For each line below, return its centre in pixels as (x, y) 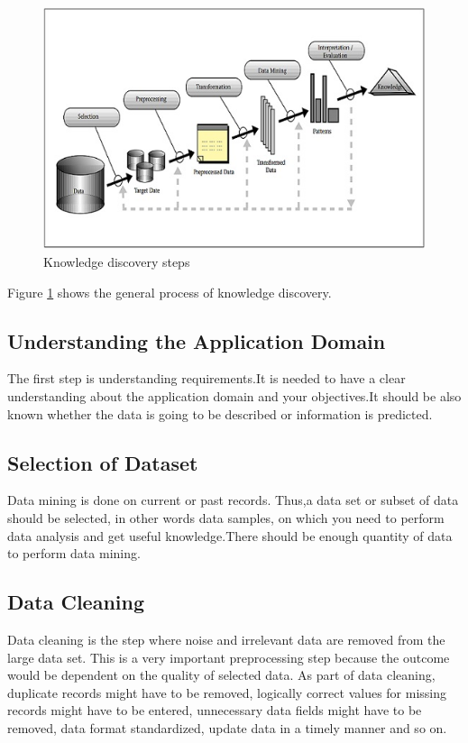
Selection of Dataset (103, 462)
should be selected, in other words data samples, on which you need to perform (226, 518)
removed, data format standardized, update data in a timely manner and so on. (227, 727)
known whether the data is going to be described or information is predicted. (220, 413)
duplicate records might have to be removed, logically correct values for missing (227, 692)
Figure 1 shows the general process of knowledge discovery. (170, 292)
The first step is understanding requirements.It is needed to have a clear (206, 378)
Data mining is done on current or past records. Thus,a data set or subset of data (233, 500)
